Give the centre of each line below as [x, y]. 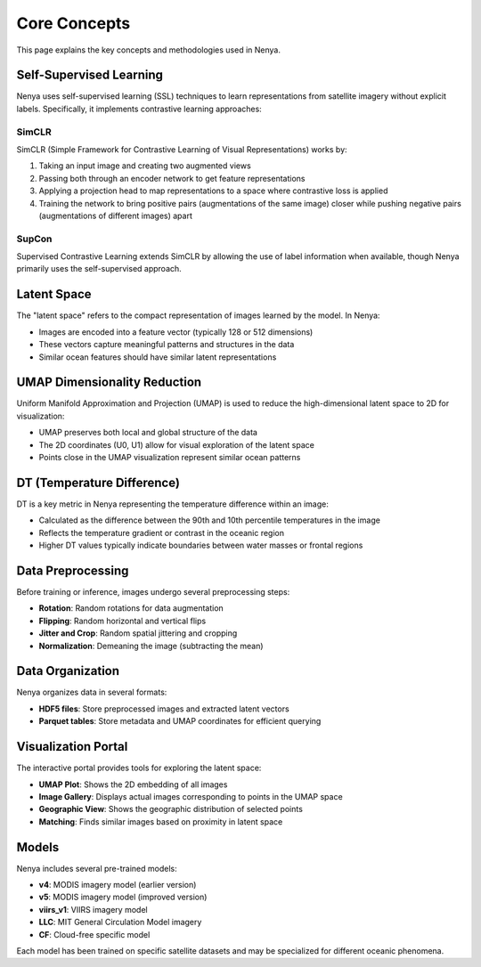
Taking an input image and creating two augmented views [145, 166]
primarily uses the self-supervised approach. [99, 269]
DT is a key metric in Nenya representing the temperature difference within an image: [172, 504]
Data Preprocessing [73, 570]
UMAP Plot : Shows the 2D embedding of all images [133, 784]
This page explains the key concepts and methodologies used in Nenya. [148, 50]
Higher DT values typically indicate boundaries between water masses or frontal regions [201, 545]
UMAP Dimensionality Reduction [109, 382]
